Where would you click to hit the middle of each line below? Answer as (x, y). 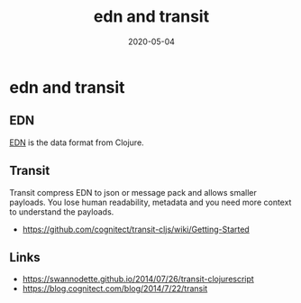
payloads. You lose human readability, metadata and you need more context (150, 202)
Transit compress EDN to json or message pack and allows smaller (133, 192)
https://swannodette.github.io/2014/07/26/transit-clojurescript (138, 279)
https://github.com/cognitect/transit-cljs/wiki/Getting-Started (136, 229)
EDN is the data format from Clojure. (77, 142)
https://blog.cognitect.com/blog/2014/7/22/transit (115, 289)
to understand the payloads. (62, 211)
